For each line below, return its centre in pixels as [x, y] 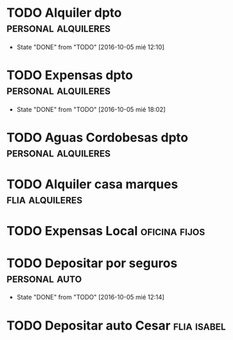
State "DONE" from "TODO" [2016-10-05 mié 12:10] [90, 47]
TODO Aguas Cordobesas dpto [98, 138]
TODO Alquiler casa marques [92, 185]
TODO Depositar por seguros [92, 263]
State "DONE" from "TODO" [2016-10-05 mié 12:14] [90, 297]
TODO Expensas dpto [70, 75]
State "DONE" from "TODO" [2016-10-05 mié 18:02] [91, 109]
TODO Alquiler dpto [64, 13]
